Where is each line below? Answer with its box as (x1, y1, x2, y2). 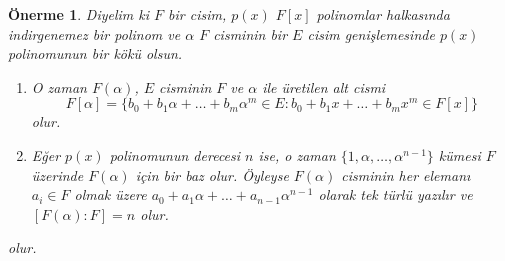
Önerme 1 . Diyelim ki (8, 4, 150, 24)
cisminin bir (213, 23, 288, 44)
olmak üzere (74, 184, 147, 205)
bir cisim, (168, 4, 227, 24)
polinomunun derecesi (109, 144, 241, 165)
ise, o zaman (258, 144, 336, 165)
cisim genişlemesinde (307, 23, 435, 44)
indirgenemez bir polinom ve (8, 23, 181, 44)
